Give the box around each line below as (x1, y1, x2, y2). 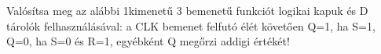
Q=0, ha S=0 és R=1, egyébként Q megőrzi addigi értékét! (6, 33, 290, 49)
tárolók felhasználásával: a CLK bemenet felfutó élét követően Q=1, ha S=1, (6, 17, 376, 34)
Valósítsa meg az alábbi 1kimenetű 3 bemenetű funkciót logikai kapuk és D (6, 2, 368, 18)
